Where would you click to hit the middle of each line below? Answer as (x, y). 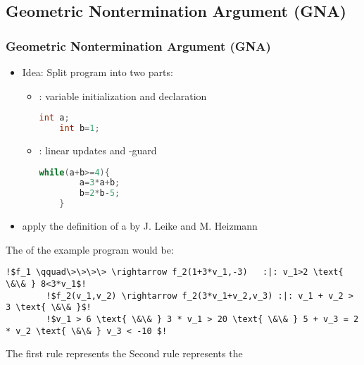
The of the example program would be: (90, 249)
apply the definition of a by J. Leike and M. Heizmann (140, 226)
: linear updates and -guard (98, 150)
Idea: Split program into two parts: (98, 72)
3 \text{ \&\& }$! (49, 308)
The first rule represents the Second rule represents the (124, 353)
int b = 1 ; (80, 129)
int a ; (54, 118)
